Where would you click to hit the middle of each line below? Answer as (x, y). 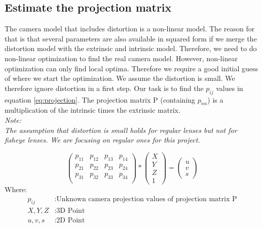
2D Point (71, 221)
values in (230, 88)
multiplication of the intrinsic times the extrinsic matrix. (92, 110)
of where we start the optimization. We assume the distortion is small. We (120, 78)
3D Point (71, 211)
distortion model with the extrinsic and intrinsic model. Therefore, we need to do (131, 48)
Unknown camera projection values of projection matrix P (147, 199)
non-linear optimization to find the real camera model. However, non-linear (121, 58)
